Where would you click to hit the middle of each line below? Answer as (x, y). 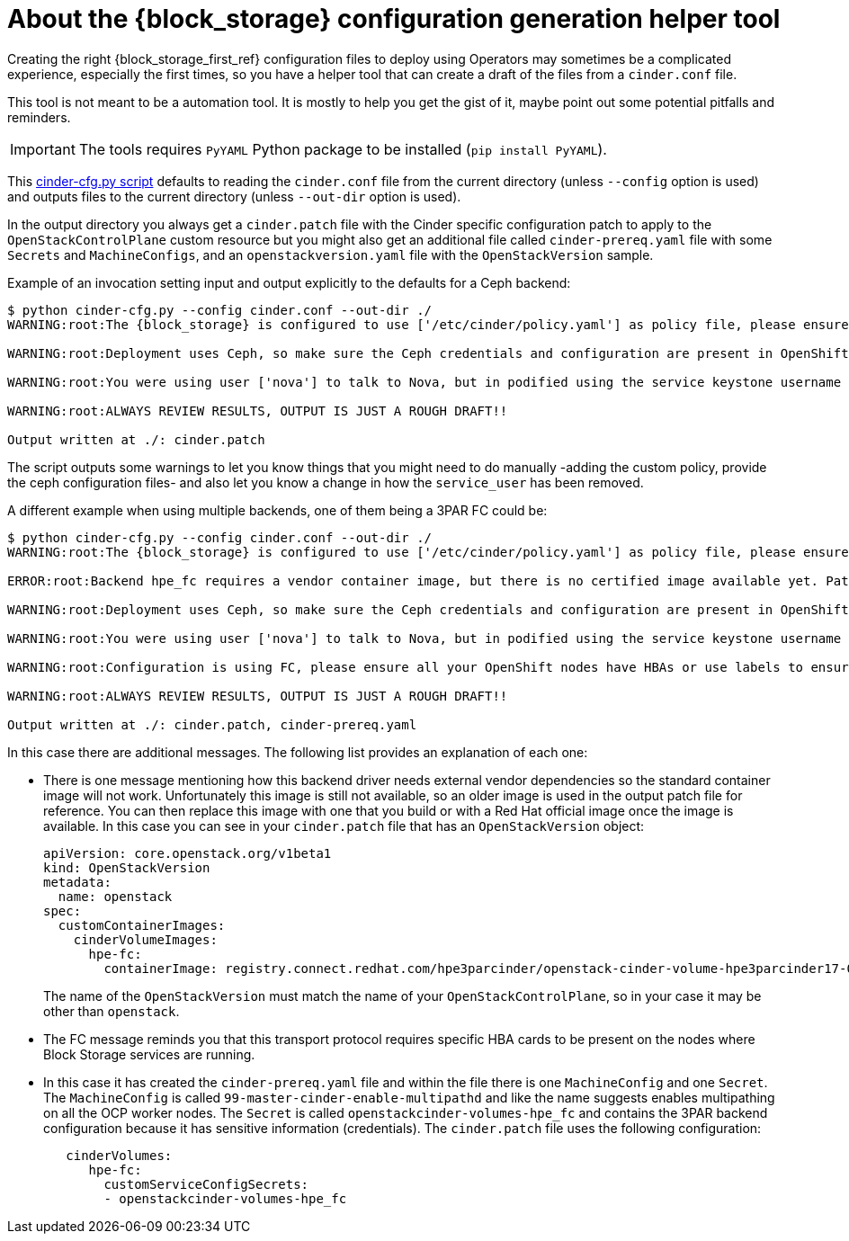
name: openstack (115, 896)
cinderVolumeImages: (145, 939)
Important (43, 149)
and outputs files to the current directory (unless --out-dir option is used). (234, 196)
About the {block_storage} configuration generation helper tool (394, 19)
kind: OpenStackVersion (127, 867)
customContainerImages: (142, 925)
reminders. (39, 117)
